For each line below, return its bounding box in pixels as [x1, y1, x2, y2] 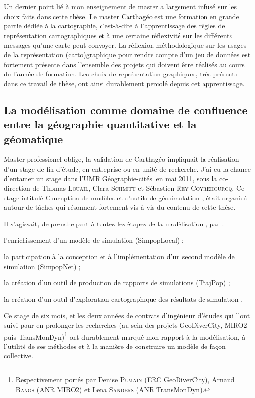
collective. [4, 350, 33, 361]
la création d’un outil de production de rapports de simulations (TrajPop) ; [4, 277, 230, 288]
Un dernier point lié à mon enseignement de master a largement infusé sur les [4, 1, 237, 11]
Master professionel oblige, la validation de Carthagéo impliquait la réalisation [4, 154, 239, 164]
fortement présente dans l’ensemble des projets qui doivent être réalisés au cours [4, 59, 245, 69]
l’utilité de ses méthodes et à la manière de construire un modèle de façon [4, 341, 226, 351]
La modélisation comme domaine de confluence [4, 102, 248, 117]
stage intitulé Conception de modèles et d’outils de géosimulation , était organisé [4, 192, 247, 202]
